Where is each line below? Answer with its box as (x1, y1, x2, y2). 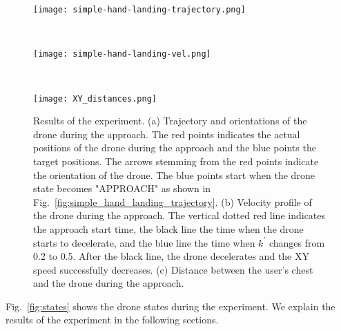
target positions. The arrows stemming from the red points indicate (33, 153, 319, 168)
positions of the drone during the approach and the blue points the (33, 140, 316, 155)
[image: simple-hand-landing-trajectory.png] (33, 5, 246, 15)
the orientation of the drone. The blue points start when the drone (33, 167, 315, 182)
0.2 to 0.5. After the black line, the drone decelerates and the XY (33, 249, 309, 263)
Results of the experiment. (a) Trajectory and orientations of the (33, 113, 307, 128)
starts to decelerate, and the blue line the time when (33, 235, 255, 249)
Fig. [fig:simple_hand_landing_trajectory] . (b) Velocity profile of (33, 194, 312, 209)
